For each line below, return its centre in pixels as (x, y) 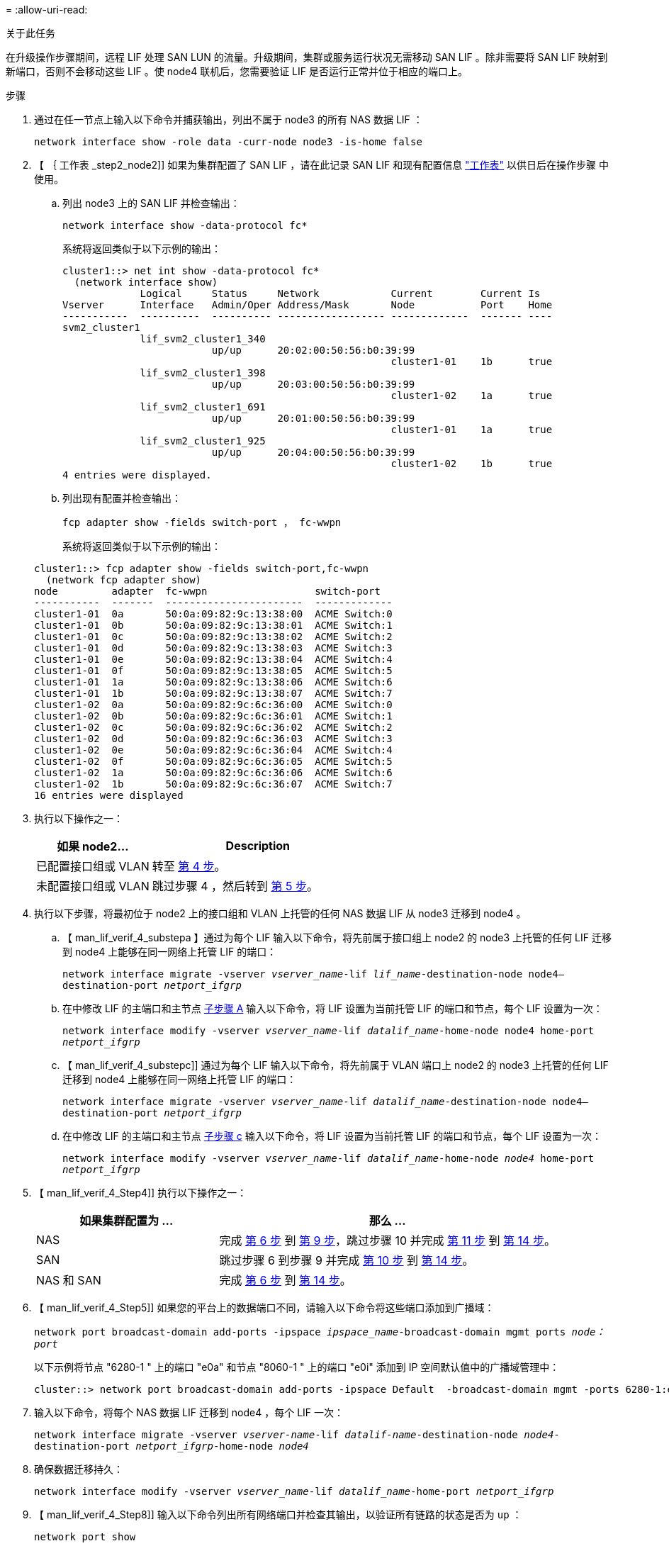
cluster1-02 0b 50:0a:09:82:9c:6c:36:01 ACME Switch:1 (213, 716)
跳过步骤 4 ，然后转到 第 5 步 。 (235, 886)
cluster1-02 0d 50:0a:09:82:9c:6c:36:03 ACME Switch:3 (213, 739)
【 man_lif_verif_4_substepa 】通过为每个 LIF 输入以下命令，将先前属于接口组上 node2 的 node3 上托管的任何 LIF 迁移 (337, 937)
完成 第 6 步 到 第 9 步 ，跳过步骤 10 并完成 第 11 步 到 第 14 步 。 (387, 1240)
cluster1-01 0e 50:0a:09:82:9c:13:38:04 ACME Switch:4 (213, 659)
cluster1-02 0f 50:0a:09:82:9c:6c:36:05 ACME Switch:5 (213, 761)
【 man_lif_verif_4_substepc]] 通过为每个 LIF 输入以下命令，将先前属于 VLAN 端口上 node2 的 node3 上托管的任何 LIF (336, 1065)
